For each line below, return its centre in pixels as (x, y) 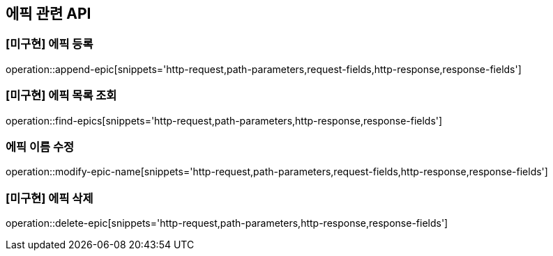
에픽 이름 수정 (40, 146)
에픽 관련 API (48, 14)
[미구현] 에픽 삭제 (50, 198)
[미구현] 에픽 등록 (50, 44)
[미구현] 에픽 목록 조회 (61, 96)
